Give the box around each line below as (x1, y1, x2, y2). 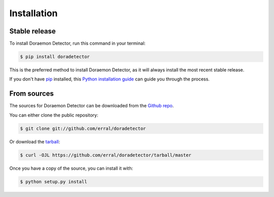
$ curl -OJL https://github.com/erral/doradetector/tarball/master (20, 152, 192, 158)
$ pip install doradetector (20, 54, 90, 60)
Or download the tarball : (9, 138, 60, 144)
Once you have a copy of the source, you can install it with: (9, 165, 133, 171)
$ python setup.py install (20, 179, 87, 184)
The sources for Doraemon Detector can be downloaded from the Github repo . (9, 103, 174, 109)
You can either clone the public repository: (9, 112, 98, 118)
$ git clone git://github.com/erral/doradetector (20, 126, 146, 131)
